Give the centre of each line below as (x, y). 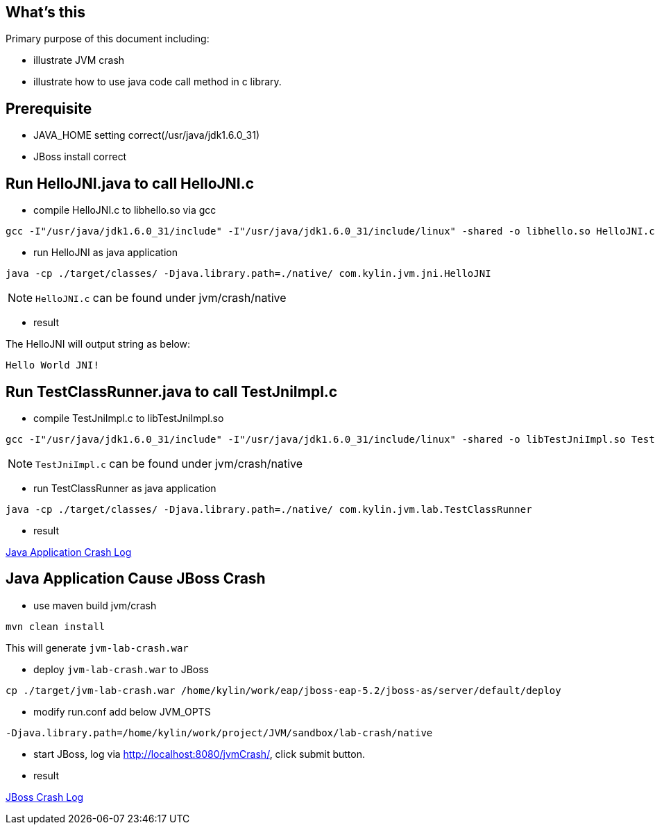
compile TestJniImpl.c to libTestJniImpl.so (129, 418)
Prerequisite (49, 108)
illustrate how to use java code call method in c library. (158, 82)
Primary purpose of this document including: (108, 39)
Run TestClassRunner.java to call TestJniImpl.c (172, 391)
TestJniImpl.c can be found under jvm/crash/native (169, 463)
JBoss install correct (80, 157)
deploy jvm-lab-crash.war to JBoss (121, 669)
